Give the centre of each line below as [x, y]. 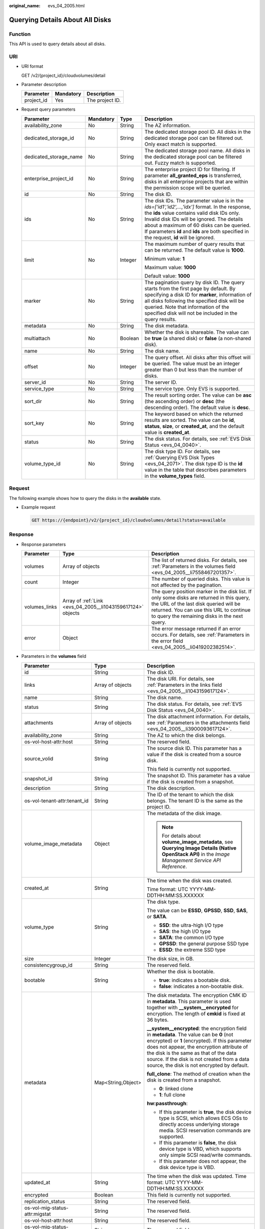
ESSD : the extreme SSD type [192, 950]
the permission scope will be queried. [188, 188]
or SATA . [157, 916]
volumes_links [41, 607]
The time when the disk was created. [190, 880]
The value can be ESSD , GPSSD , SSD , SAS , [197, 910]
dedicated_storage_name [53, 156]
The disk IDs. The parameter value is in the [194, 201]
